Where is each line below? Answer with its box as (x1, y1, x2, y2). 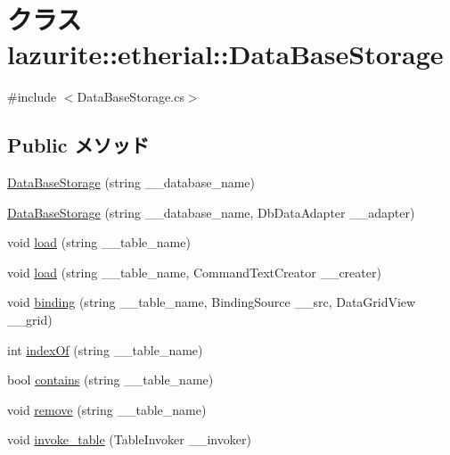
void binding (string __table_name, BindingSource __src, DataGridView (7, 293, 416, 311)
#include (7, 87, 57, 106)
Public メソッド (7, 131, 150, 159)
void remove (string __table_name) (7, 400, 207, 418)
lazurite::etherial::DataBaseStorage (7, 36, 444, 72)
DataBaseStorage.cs (77, 87, 184, 106)
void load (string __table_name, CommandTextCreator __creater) (7, 262, 381, 281)
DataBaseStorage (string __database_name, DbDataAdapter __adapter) (7, 203, 415, 221)
